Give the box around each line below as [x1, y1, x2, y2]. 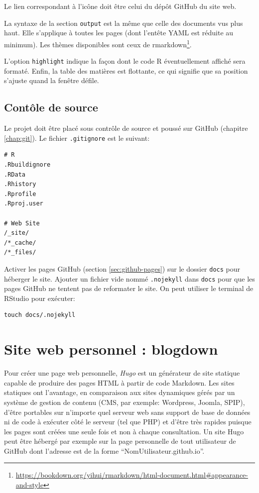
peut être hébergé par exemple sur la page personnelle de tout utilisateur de [4, 436, 236, 446]
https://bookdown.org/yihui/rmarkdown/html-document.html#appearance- [15, 470, 248, 480]
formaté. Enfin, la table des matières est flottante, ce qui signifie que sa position [4, 65, 248, 76]
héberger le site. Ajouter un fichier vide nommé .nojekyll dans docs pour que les [4, 273, 255, 284]
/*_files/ [4, 249, 36, 256]
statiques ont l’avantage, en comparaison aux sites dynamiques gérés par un [4, 387, 235, 397]
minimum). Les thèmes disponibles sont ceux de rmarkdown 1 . [4, 37, 192, 49]
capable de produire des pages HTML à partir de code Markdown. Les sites [4, 377, 235, 388]
